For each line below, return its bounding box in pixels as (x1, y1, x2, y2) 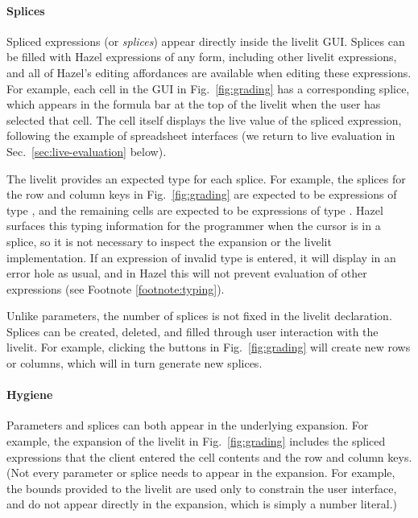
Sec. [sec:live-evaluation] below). (6, 142, 167, 159)
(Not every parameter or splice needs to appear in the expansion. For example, (6, 464, 395, 481)
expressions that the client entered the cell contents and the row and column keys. (6, 448, 412, 465)
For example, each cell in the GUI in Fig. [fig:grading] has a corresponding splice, (6, 80, 410, 97)
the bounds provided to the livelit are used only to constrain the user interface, (6, 479, 397, 496)
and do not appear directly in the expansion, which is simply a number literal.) (6, 495, 397, 512)
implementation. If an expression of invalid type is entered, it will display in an (6, 249, 396, 265)
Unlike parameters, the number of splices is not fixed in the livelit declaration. (6, 307, 392, 324)
